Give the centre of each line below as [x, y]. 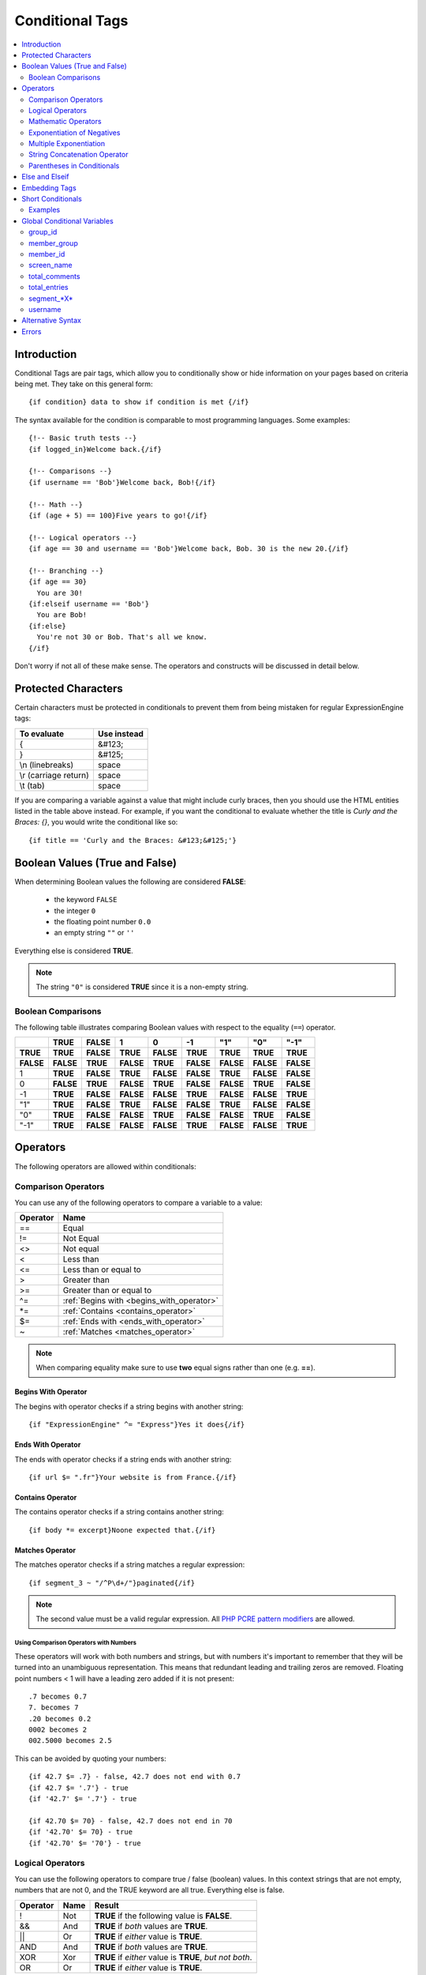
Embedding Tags [49, 188]
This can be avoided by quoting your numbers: [91, 1759]
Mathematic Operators [65, 122]
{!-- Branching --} [66, 570]
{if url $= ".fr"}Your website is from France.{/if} [133, 1478]
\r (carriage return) [54, 775]
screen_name [50, 265]
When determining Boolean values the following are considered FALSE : [130, 882]
